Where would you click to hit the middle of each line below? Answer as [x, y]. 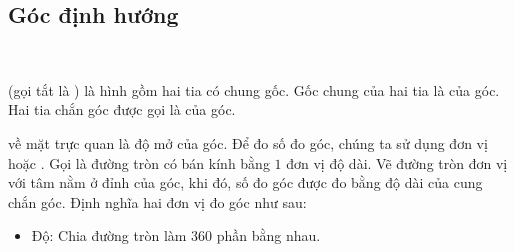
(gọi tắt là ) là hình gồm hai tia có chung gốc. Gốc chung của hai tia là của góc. [254, 89]
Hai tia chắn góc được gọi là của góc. [122, 109]
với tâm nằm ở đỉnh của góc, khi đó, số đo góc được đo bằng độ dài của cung [245, 182]
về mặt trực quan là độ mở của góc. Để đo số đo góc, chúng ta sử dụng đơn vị [248, 142]
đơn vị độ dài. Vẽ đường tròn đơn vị [397, 162]
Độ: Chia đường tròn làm [109, 235]
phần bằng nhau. [268, 235]
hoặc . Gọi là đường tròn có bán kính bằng [139, 162]
